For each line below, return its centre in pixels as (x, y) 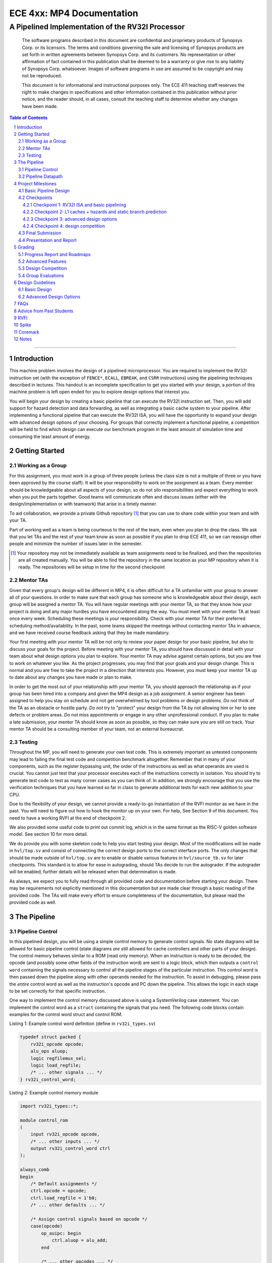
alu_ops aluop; (49, 1051)
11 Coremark (27, 332)
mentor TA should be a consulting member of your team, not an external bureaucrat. (97, 729)
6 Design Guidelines (35, 282)
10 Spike (22, 325)
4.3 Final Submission (40, 233)
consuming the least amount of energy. (50, 436)
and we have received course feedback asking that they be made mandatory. (89, 633)
